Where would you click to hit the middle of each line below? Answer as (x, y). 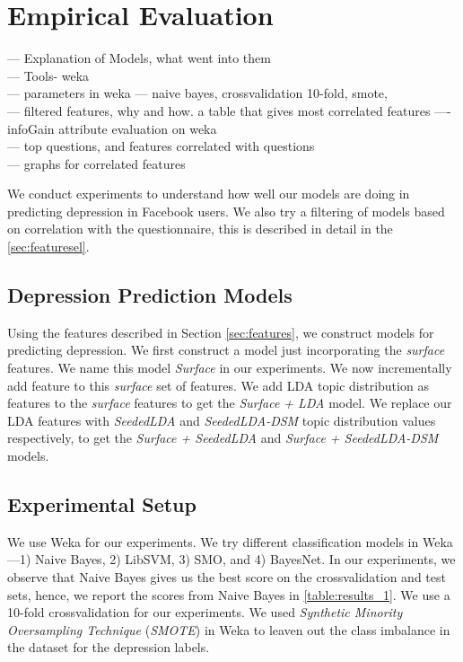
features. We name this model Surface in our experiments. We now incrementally (230, 368)
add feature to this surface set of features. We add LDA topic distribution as (218, 385)
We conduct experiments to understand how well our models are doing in (209, 194)
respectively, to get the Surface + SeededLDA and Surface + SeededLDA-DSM (223, 438)
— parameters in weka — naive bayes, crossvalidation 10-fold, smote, (197, 93)
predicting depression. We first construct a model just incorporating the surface (226, 350)
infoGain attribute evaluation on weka (112, 128)
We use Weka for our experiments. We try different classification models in (213, 541)
